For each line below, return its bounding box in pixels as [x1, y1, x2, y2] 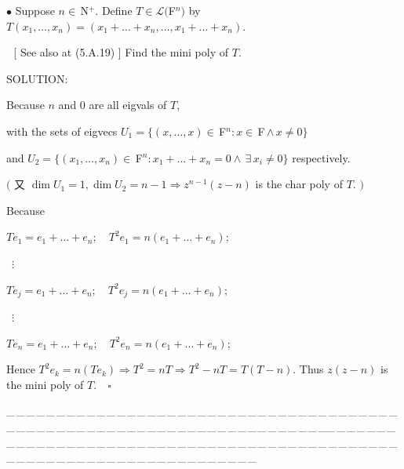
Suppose [15, 2, 55, 18]
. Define [95, 2, 133, 18]
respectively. [292, 149, 351, 165]
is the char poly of [255, 176, 343, 192]
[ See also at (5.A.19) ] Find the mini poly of [13, 44, 229, 60]
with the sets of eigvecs [6, 122, 118, 139]
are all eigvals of [89, 96, 167, 113]
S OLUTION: [6, 70, 68, 86]
